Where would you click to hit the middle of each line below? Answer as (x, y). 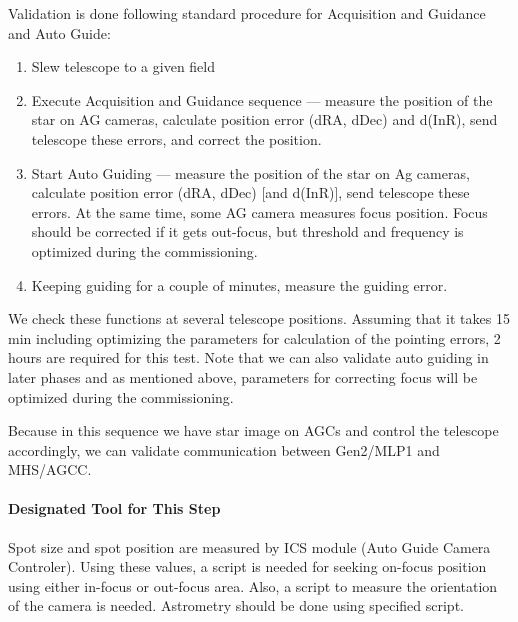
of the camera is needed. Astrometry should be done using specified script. (236, 605)
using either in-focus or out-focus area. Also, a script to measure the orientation (253, 585)
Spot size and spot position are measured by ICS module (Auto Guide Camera (249, 546)
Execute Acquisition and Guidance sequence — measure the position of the (262, 99)
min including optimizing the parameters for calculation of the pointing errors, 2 (254, 337)
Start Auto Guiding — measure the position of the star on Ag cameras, (250, 172)
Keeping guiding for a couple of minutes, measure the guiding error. (239, 284)
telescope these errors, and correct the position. (176, 138)
